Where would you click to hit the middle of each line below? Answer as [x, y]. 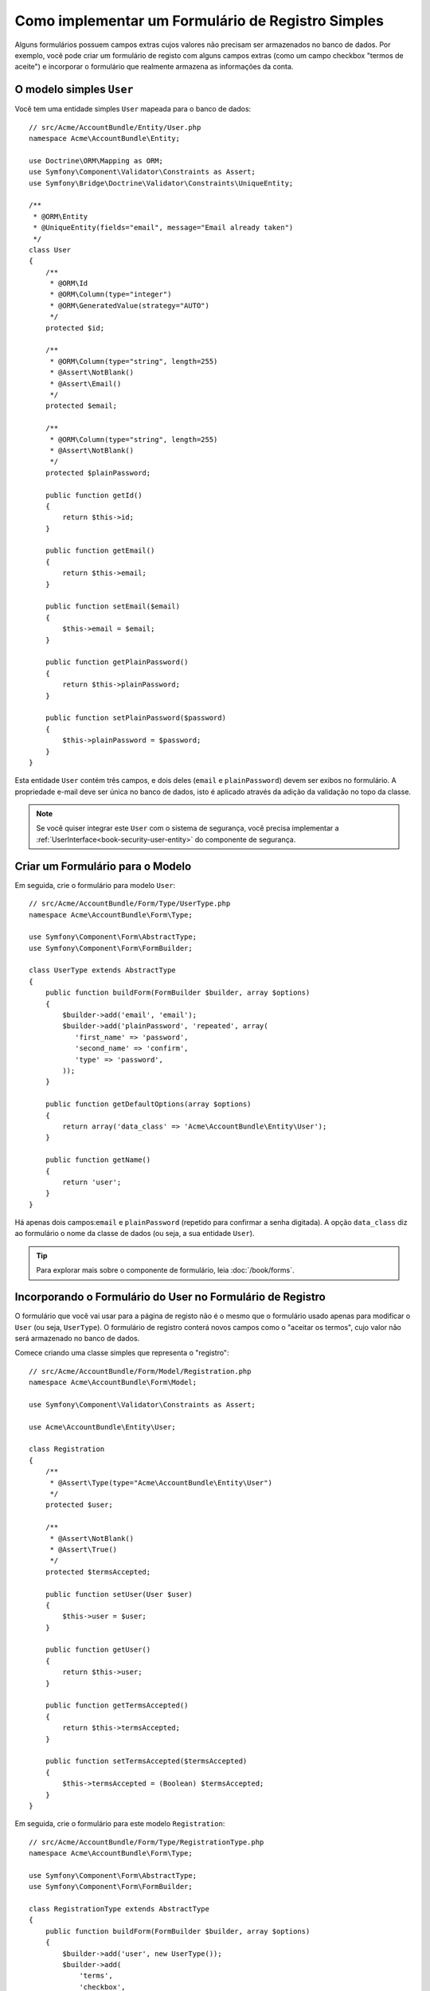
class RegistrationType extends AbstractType [119, 1909]
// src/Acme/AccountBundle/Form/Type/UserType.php [130, 904]
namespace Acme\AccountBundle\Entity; [105, 139]
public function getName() [98, 1160]
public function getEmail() [100, 551]
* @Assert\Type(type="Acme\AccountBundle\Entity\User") [161, 1482]
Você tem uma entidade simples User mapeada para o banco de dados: [133, 109]
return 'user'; [92, 1182]
